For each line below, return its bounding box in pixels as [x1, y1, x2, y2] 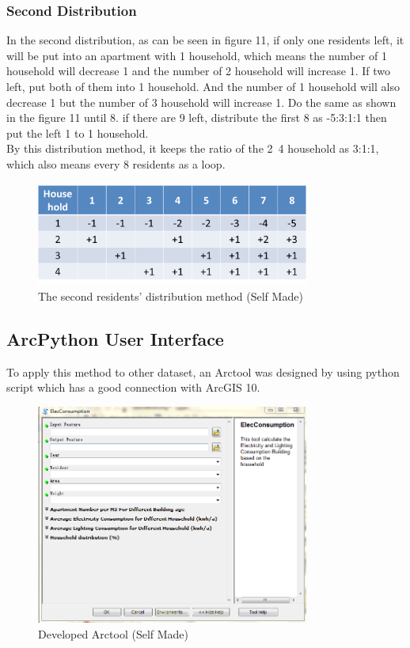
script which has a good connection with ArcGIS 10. [6, 379, 260, 396]
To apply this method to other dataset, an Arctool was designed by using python [6, 363, 400, 380]
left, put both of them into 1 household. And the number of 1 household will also [6, 78, 400, 94]
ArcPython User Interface [6, 326, 224, 351]
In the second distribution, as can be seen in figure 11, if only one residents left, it [6, 32, 404, 48]
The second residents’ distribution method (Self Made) [38, 288, 303, 304]
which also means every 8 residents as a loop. [6, 155, 226, 172]
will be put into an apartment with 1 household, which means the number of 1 [6, 47, 387, 63]
